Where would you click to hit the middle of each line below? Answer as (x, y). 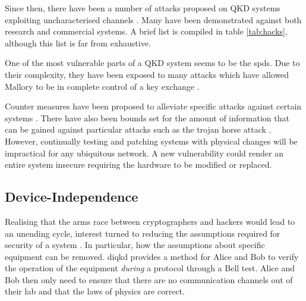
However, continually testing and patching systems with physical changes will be (151, 141)
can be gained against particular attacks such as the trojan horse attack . (138, 129)
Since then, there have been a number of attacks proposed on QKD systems (143, 8)
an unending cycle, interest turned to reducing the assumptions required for (143, 233)
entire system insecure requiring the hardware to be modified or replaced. (138, 164)
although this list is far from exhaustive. (78, 43)
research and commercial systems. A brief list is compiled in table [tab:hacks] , (146, 31)
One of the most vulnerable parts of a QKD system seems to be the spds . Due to (152, 63)
